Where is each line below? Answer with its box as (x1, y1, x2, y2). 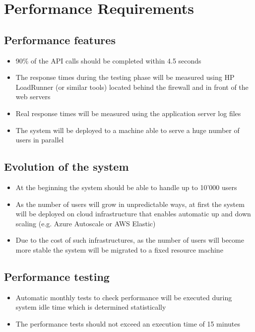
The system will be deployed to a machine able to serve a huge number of (15, 125, 240, 135)
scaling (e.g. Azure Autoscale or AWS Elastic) (15, 218, 156, 228)
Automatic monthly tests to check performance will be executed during (15, 292, 232, 302)
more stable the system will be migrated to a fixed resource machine (15, 244, 223, 255)
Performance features (4, 32, 116, 47)
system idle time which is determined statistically (15, 302, 166, 312)
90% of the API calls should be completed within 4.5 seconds (15, 55, 201, 66)
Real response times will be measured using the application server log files (15, 108, 241, 118)
